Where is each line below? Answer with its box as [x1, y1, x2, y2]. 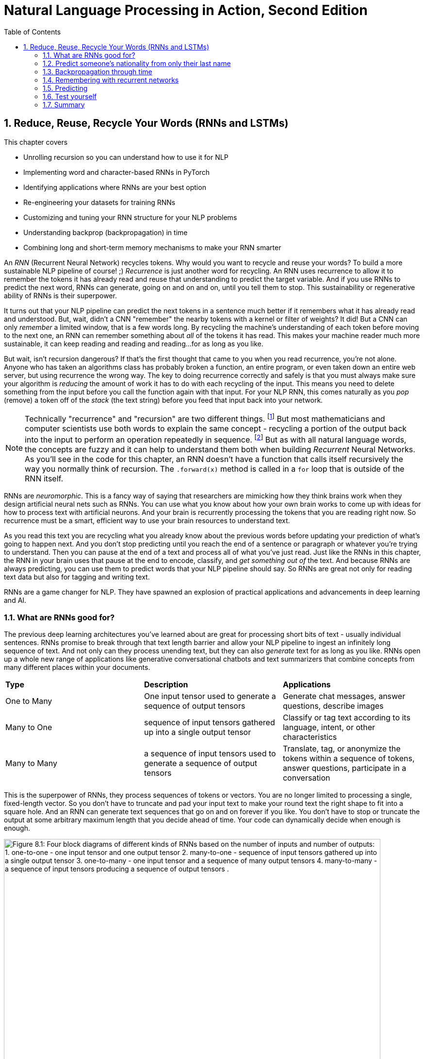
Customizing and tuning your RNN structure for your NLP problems [23, 213, 237, 222]
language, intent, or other [282, 722, 376, 732]
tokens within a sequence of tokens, [282, 753, 415, 763]
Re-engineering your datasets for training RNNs [23, 198, 176, 206]
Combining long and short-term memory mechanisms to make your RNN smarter [23, 243, 281, 252]
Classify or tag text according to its [282, 713, 410, 722]
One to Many [5, 696, 52, 706]
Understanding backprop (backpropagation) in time [23, 228, 188, 237]
